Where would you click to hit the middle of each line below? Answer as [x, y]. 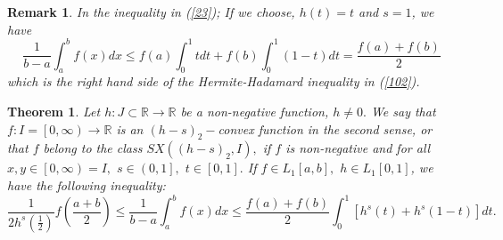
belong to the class [93, 148]
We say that [403, 112]
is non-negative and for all [358, 148]
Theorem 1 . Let [54, 112]
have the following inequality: [87, 185]
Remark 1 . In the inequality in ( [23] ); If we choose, [151, 12]
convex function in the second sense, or [325, 128]
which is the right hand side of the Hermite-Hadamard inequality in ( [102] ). [214, 81]
